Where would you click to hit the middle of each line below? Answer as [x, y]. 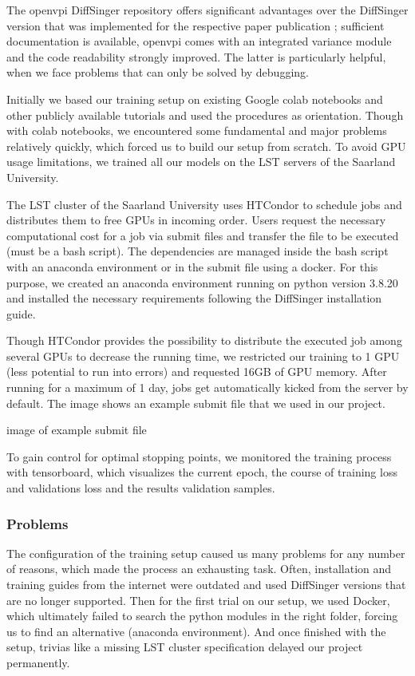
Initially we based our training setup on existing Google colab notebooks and [195, 99]
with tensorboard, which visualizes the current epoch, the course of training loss [202, 472]
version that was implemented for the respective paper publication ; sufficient [196, 25]
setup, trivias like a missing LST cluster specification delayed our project [185, 647]
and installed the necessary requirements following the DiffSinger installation [194, 298]
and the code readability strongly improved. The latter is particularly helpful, [196, 56]
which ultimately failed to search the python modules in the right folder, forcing [202, 616]
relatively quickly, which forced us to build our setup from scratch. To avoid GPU [206, 146]
